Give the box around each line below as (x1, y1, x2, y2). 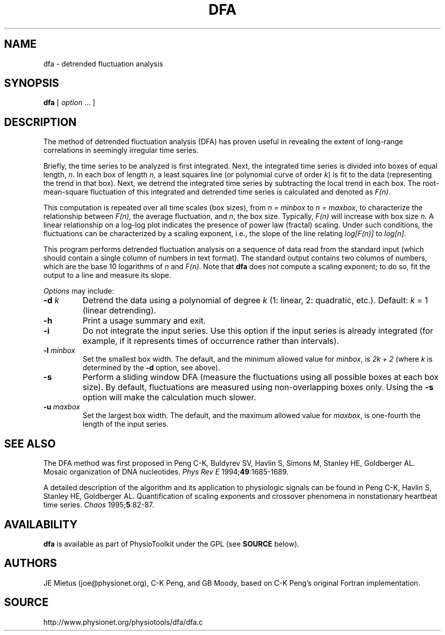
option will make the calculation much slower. (82, 392, 257, 403)
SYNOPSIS (4, 77, 59, 90)
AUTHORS (4, 557, 57, 570)
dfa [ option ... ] (43, 98, 96, 107)
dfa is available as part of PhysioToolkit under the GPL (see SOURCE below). (43, 539, 299, 548)
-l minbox (43, 346, 75, 355)
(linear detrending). (82, 305, 156, 316)
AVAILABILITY (4, 518, 78, 531)
